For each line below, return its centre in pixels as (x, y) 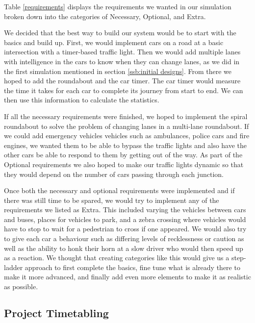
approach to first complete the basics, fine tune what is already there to (132, 267)
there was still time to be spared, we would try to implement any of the (112, 200)
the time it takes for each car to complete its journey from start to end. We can (124, 90)
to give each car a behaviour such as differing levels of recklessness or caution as (124, 238)
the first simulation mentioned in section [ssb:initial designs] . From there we (118, 71)
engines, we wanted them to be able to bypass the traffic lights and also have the (126, 145)
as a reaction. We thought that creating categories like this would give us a (117, 258)
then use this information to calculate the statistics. (82, 100)
